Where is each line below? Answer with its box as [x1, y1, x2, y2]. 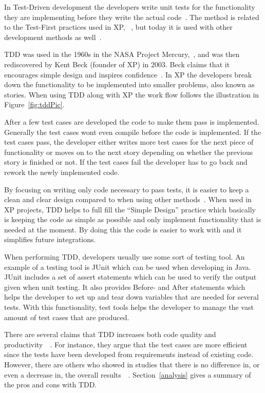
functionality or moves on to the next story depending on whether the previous [4, 146, 253, 157]
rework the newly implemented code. [4, 166, 120, 177]
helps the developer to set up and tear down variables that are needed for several [4, 291, 259, 302]
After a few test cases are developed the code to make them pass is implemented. [4, 116, 259, 127]
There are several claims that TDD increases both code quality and [4, 329, 216, 340]
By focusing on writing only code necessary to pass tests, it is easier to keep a [4, 184, 249, 194]
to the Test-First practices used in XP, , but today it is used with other [4, 22, 233, 32]
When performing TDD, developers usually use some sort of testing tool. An [4, 251, 245, 262]
